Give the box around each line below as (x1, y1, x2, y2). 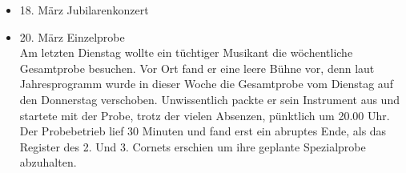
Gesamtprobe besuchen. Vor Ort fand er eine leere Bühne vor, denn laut (19, 59, 375, 76)
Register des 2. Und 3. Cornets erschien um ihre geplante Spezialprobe (19, 138, 366, 155)
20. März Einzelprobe (19, 28, 125, 45)
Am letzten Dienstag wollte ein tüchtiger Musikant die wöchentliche (19, 44, 353, 61)
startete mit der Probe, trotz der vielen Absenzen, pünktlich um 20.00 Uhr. (19, 107, 390, 123)
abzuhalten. (19, 154, 77, 171)
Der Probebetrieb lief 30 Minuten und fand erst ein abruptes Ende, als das (19, 123, 387, 139)
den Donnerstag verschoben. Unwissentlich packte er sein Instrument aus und (19, 91, 400, 107)
